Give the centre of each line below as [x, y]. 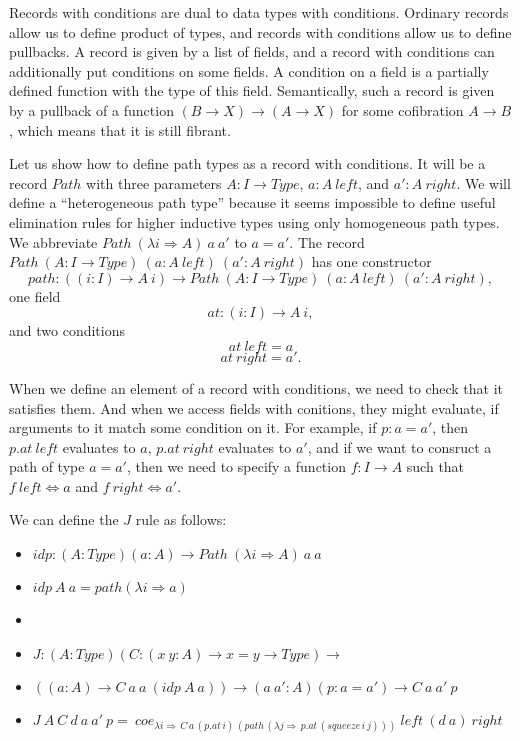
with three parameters [154, 182]
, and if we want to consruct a [399, 446]
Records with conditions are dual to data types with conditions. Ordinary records [259, 12]
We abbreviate [53, 241]
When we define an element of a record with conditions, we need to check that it [256, 387]
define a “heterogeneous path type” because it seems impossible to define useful [252, 202]
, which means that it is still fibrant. [120, 129]
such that [435, 466]
